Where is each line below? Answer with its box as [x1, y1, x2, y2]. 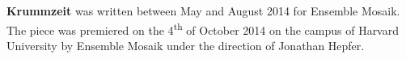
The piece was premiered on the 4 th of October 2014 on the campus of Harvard [6, 19, 399, 38]
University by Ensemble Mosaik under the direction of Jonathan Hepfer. [6, 36, 365, 53]
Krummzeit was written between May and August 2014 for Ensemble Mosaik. [6, 2, 400, 19]
